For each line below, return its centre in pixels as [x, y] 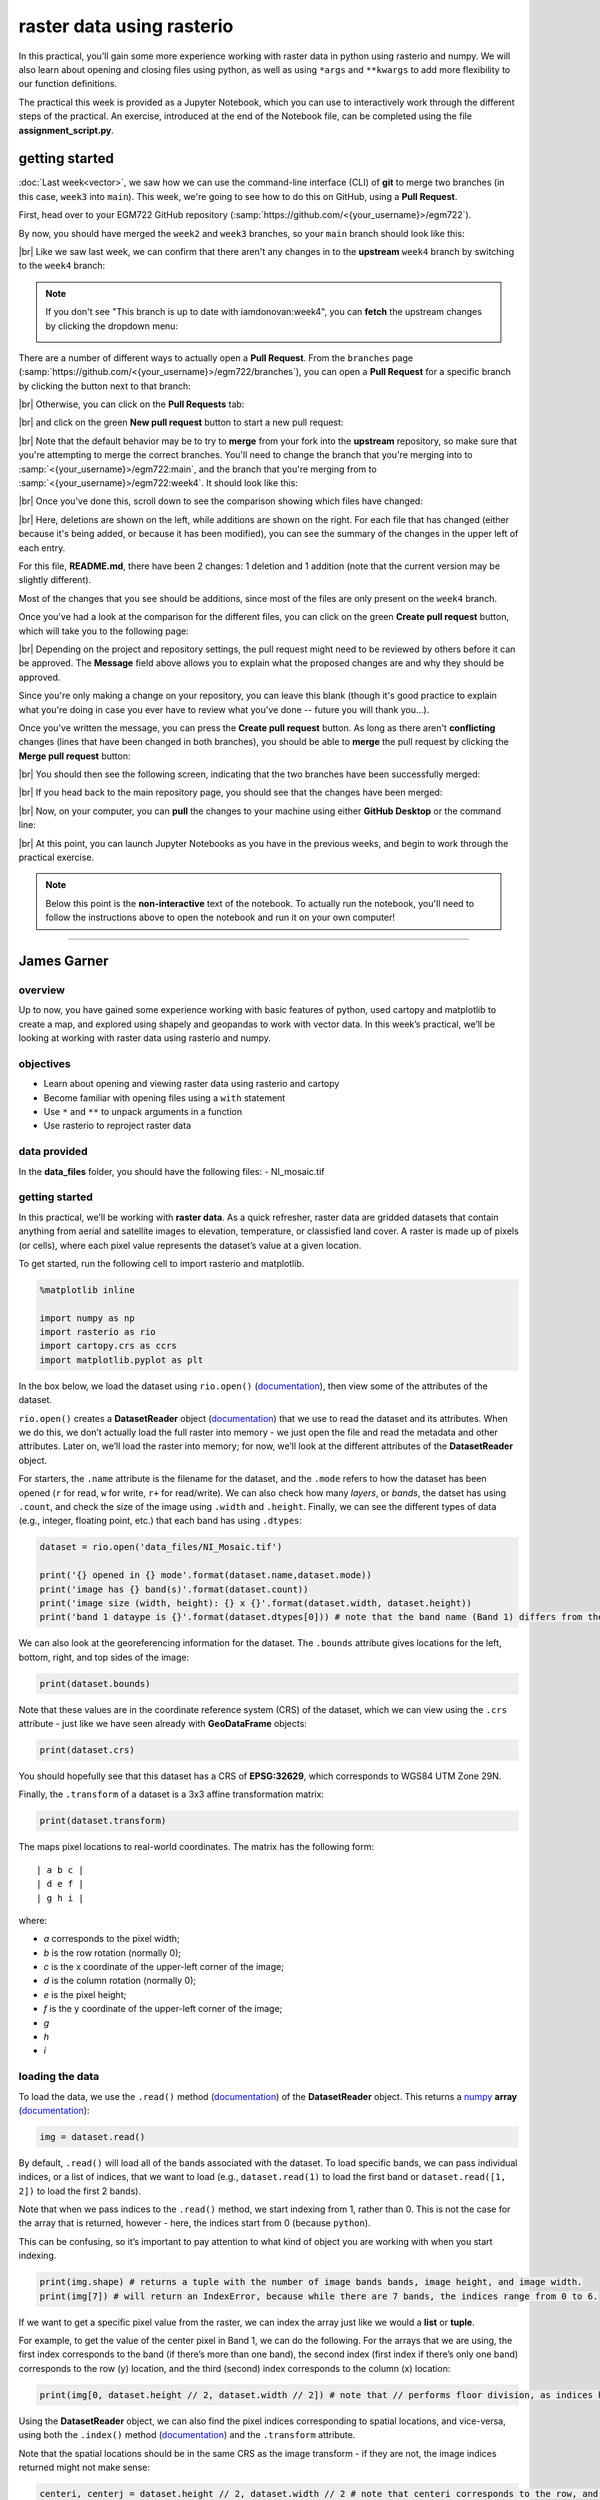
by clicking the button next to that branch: [105, 386]
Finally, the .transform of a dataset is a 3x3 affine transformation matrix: [171, 1794]
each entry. [42, 547]
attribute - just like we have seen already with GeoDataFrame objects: [162, 1724]
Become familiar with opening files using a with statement [164, 1097]
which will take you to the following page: [103, 631]
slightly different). [55, 580]
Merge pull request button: [74, 756]
